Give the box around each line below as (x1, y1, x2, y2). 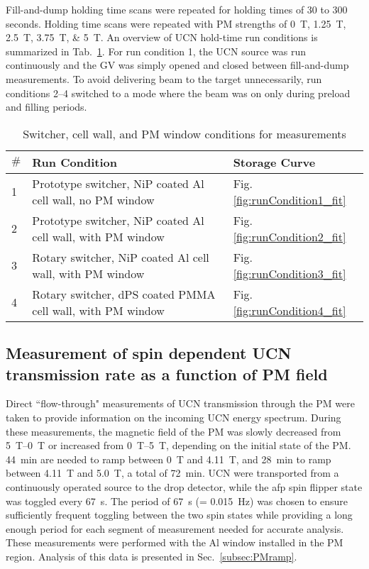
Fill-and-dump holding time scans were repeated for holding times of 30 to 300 (6, 2, 348, 16)
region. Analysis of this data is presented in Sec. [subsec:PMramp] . (6, 548, 297, 563)
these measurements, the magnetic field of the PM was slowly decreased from (6, 424, 341, 438)
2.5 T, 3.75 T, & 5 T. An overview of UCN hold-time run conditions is (6, 30, 318, 45)
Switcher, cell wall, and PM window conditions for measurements (23, 125, 346, 142)
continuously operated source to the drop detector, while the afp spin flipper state (6, 479, 363, 494)
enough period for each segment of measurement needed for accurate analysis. (6, 521, 344, 536)
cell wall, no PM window (32, 191, 155, 208)
